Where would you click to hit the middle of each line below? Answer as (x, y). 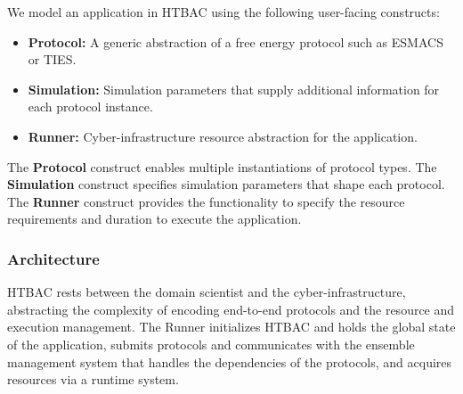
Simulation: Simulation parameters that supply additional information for (234, 89)
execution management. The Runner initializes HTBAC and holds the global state (231, 327)
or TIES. (52, 59)
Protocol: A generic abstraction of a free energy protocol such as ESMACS (236, 41)
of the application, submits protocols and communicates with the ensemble (211, 344)
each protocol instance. (90, 107)
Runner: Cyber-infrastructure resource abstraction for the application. (223, 136)
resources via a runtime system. (93, 379)
